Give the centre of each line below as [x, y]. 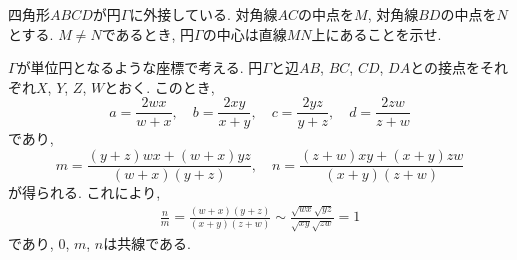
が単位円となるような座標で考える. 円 [139, 67]
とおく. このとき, [159, 86]
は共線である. [147, 243]
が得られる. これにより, [84, 192]
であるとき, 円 [148, 33]
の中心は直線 [244, 33]
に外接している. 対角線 [203, 14]
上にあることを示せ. [376, 33]
